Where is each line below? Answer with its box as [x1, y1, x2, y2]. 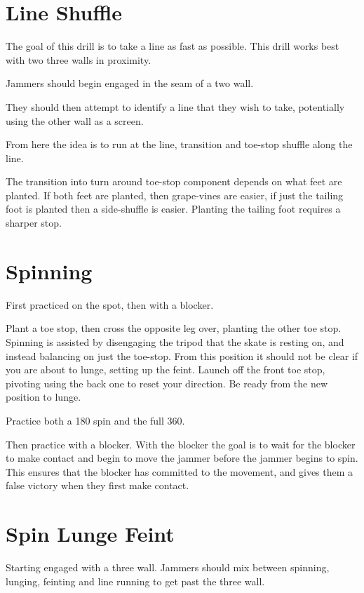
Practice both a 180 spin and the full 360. [6, 413, 185, 427]
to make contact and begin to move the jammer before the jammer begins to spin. [6, 451, 358, 465]
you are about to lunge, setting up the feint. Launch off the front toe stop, [6, 362, 325, 377]
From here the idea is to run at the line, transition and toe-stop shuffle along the [6, 137, 353, 152]
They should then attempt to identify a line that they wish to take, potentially [6, 99, 345, 114]
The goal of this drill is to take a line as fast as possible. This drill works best [6, 39, 339, 53]
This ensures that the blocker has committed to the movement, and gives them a [6, 464, 353, 479]
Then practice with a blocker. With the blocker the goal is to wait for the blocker [6, 437, 356, 451]
